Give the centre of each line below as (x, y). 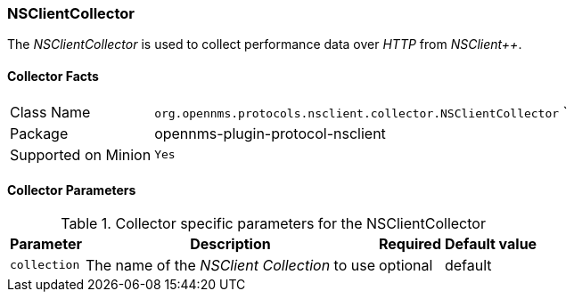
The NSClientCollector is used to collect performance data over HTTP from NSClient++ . (265, 44)
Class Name (50, 112)
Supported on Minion (81, 154)
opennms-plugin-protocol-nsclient (270, 133)
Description (230, 243)
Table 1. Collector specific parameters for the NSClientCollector (273, 223)
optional (406, 265)
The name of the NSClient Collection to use (230, 265)
